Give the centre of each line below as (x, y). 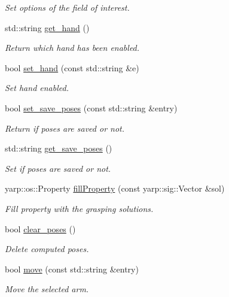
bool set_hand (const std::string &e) (72, 67)
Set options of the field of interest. (67, 7)
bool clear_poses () (40, 228)
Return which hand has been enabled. (72, 48)
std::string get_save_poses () (59, 148)
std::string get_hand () (47, 27)
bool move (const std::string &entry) (72, 269)
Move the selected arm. (47, 289)
